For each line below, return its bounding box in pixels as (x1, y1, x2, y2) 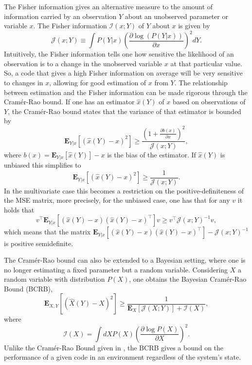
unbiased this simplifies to (4, 160, 81, 170)
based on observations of (172, 96, 246, 107)
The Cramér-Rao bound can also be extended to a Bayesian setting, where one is (4, 255, 246, 265)
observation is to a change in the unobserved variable (4, 58, 162, 68)
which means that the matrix (4, 227, 91, 237)
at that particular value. (170, 58, 242, 68)
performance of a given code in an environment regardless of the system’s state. (4, 352, 241, 362)
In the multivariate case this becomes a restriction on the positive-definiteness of (4, 185, 244, 195)
